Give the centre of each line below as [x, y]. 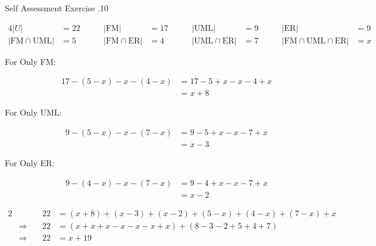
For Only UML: [33, 112]
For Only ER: [30, 162]
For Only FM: [30, 61]
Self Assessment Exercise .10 [57, 8]
